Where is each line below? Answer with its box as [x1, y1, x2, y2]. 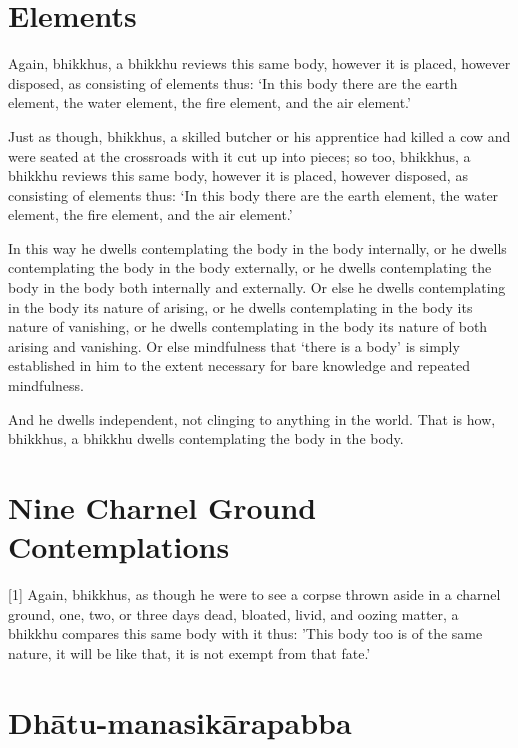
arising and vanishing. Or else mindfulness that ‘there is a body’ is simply [8, 335, 460, 356]
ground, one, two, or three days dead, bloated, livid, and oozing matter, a [8, 603, 459, 624]
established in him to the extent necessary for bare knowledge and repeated [8, 355, 471, 376]
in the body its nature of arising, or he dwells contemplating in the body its [8, 296, 473, 317]
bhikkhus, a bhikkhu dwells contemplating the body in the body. [8, 428, 404, 449]
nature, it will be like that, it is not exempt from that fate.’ [8, 642, 371, 663]
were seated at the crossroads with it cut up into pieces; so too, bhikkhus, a [8, 145, 471, 166]
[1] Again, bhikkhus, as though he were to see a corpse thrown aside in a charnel [8, 584, 501, 605]
